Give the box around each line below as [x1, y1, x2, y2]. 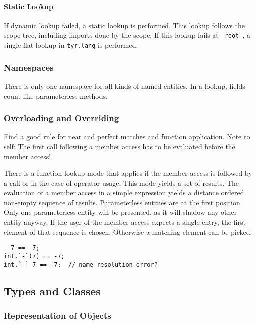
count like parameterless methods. [4, 90, 108, 101]
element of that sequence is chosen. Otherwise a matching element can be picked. [4, 226, 252, 237]
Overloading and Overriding [4, 112, 119, 124]
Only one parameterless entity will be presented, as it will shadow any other [4, 207, 237, 217]
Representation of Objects [4, 309, 111, 321]
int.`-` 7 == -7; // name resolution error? [4, 261, 158, 268]
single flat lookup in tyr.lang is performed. [4, 40, 138, 50]
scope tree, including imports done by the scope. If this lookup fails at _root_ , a [4, 30, 250, 40]
